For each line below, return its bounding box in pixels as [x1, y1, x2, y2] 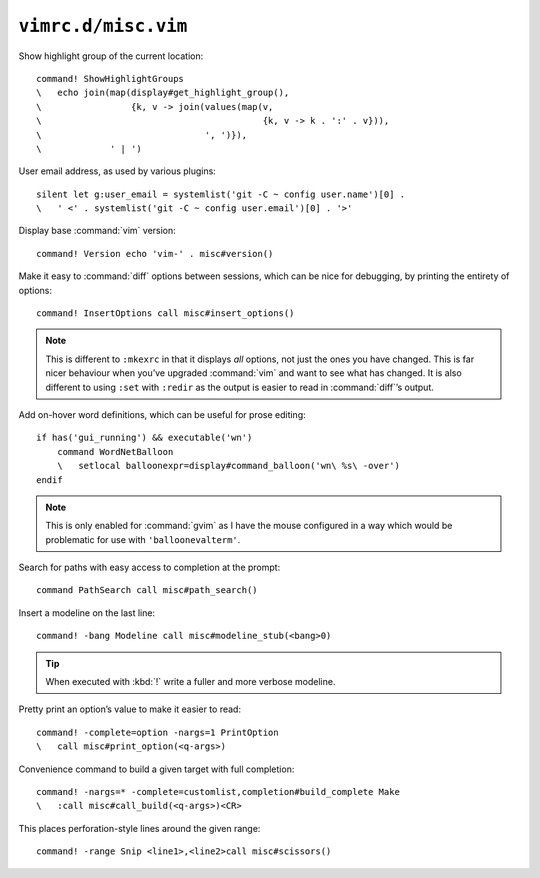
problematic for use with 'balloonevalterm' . [45, 533, 241, 545]
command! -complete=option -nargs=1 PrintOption [36, 726, 279, 738]
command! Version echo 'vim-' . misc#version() [36, 248, 274, 259]
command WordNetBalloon [56, 446, 174, 457]
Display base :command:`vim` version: [18, 225, 177, 237]
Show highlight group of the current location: [18, 50, 204, 62]
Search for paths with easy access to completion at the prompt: [18, 561, 281, 574]
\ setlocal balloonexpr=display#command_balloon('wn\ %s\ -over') [56, 460, 400, 472]
